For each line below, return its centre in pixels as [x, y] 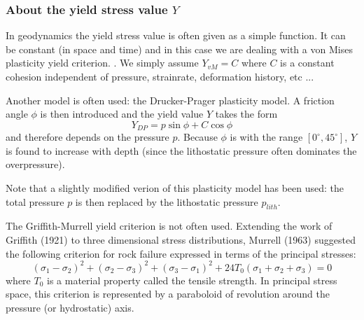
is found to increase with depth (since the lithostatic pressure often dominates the [181, 150]
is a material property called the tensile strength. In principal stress [192, 280]
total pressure [35, 201]
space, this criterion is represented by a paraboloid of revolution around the [168, 294]
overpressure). [35, 164]
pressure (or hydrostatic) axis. [70, 307]
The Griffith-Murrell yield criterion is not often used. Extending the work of [169, 226]
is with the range [266, 137]
